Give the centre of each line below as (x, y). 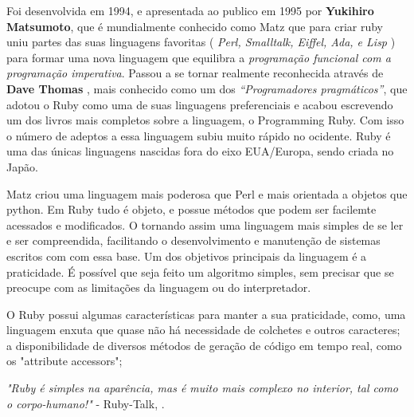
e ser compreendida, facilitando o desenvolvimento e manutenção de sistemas (193, 240)
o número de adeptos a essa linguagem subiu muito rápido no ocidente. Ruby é (199, 135)
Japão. (22, 166)
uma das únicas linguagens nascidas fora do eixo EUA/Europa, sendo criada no (200, 151)
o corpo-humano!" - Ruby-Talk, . (86, 403)
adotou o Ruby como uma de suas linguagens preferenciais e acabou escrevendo (200, 104)
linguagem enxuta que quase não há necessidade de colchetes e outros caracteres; (203, 330)
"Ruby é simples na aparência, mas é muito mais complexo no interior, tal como (203, 388)
